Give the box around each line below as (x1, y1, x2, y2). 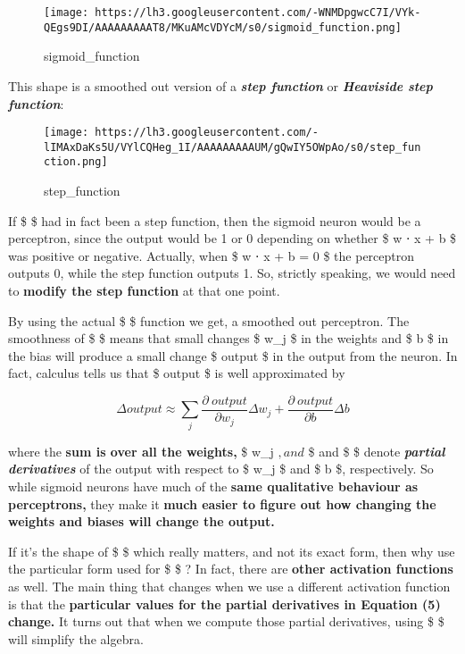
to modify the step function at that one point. (8, 281, 280, 300)
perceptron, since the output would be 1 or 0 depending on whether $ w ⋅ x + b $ (8, 229, 457, 247)
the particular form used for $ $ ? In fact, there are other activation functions (8, 559, 453, 578)
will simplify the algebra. (8, 629, 144, 648)
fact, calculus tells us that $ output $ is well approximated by (8, 364, 345, 382)
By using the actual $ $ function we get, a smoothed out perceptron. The (8, 311, 410, 330)
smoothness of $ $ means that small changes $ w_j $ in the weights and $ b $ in (8, 329, 449, 348)
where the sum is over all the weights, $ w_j (8, 441, 274, 460)
